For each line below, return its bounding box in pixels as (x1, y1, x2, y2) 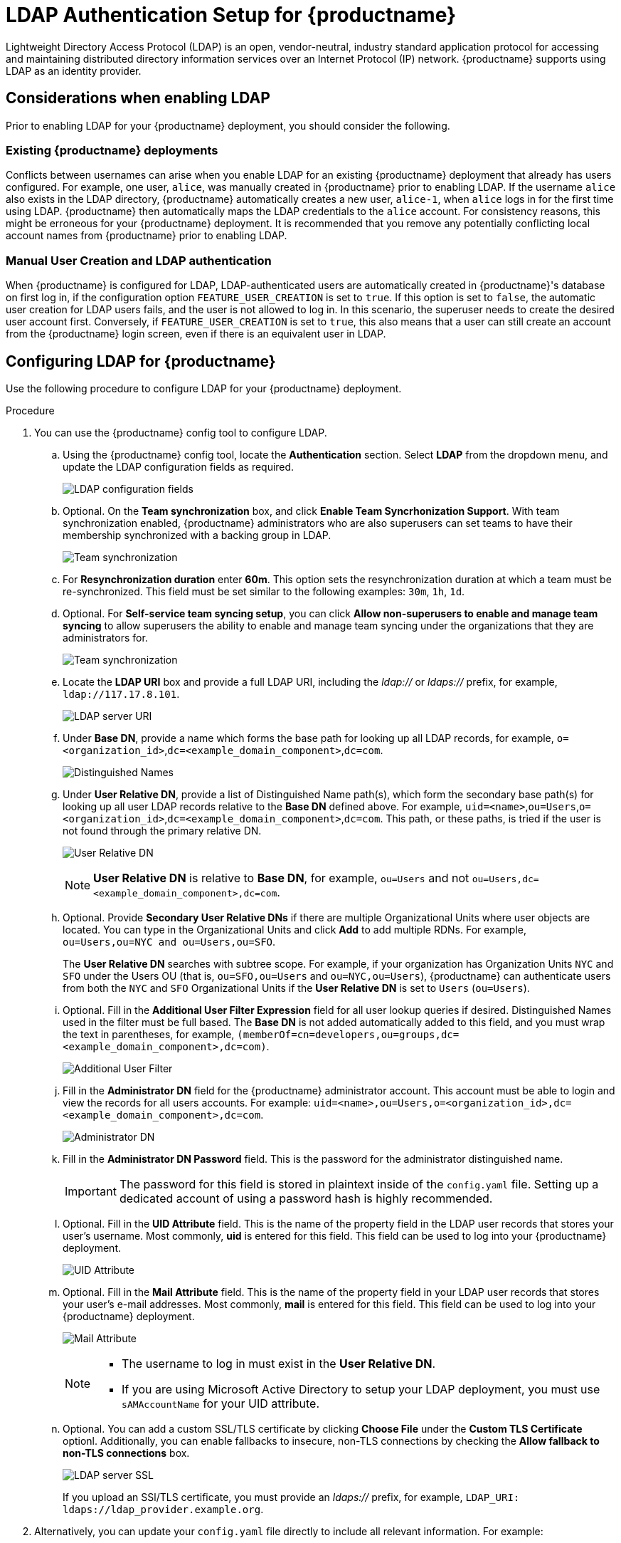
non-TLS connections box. (63, 1446, 190, 1459)
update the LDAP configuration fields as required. (63, 460, 294, 473)
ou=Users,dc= (472, 873, 539, 884)
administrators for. (63, 631, 148, 644)
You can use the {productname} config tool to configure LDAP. (34, 426, 327, 439)
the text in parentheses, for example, (63, 1027, 235, 1040)
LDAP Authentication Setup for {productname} (6, 3, 457, 27)
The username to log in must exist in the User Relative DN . (122, 1356, 436, 1371)
